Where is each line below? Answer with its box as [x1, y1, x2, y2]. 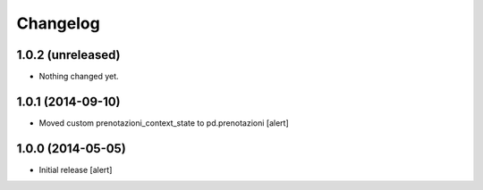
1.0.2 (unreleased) [16, 47, 121, 62]
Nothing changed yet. [38, 71, 120, 82]
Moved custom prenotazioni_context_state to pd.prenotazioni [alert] [38, 117, 290, 128]
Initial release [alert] [38, 164, 113, 175]
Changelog [16, 13, 100, 33]
